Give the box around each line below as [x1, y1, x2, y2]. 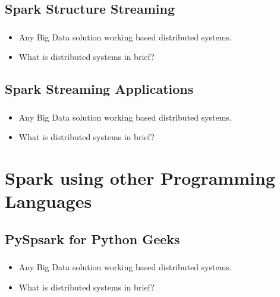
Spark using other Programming [5, 165, 275, 189]
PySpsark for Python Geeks [5, 229, 180, 248]
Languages [5, 189, 92, 213]
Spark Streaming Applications [5, 80, 194, 98]
